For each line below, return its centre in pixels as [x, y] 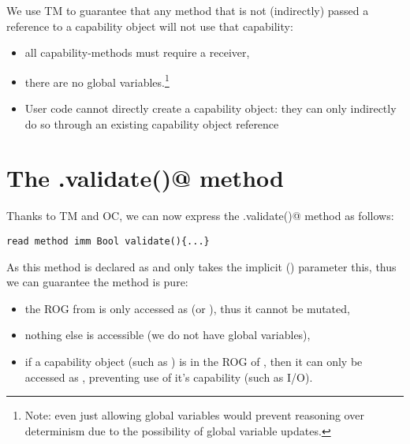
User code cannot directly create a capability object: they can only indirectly [211, 108]
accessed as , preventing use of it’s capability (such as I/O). [169, 377]
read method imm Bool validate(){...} [108, 241]
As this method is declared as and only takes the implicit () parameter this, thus [201, 266]
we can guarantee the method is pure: [97, 282]
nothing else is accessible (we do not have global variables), [168, 335]
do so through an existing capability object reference [152, 123]
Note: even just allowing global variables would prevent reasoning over [194, 415]
